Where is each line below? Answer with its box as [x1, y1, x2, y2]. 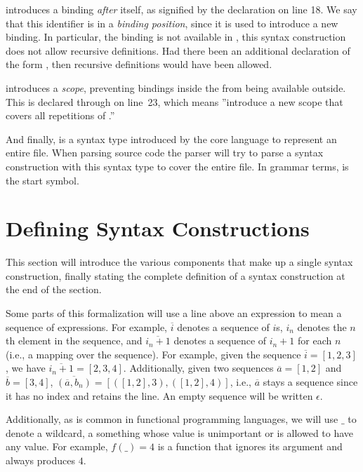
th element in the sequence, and [6, 333, 143, 348]
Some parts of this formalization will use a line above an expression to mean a [6, 306, 342, 321]
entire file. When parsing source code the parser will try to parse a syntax [6, 145, 324, 160]
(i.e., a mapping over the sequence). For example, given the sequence [6, 346, 301, 361]
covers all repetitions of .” [6, 108, 115, 123]
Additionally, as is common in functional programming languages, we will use [6, 412, 338, 426]
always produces [6, 452, 75, 467]
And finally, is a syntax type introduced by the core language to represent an [6, 131, 337, 146]
